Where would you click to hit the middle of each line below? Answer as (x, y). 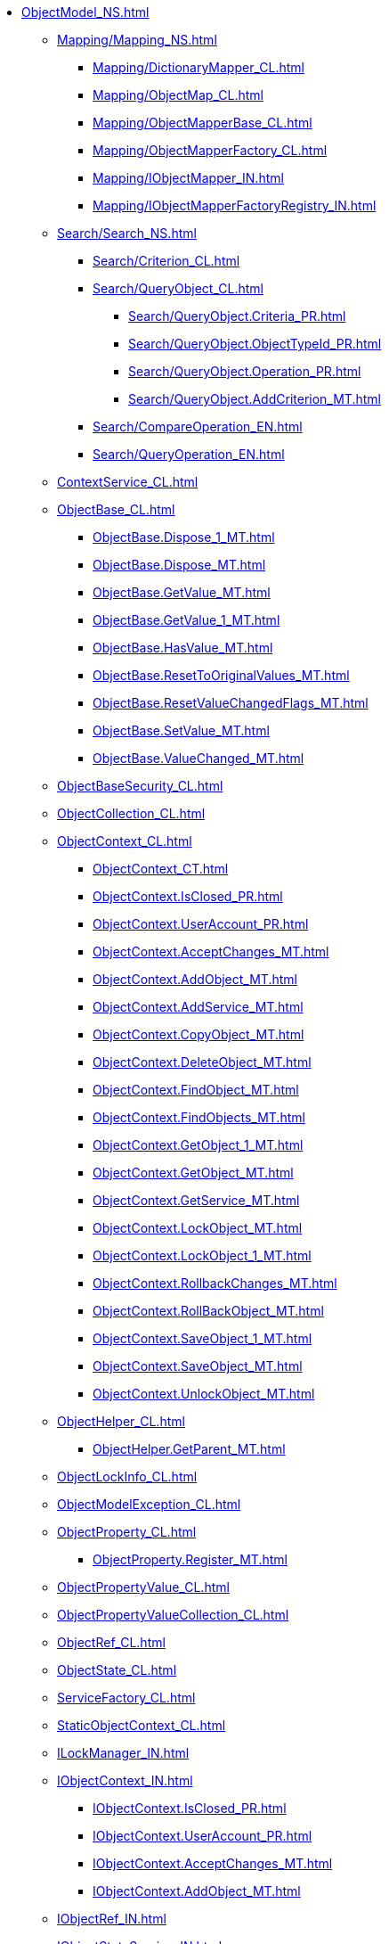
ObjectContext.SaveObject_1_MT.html (203, 1338)
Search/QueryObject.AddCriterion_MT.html (255, 399)
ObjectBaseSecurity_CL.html (140, 786)
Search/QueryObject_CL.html (178, 288)
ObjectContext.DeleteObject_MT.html (202, 1062)
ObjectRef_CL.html (111, 1642)
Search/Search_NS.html (127, 233)
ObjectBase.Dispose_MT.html (179, 565)
